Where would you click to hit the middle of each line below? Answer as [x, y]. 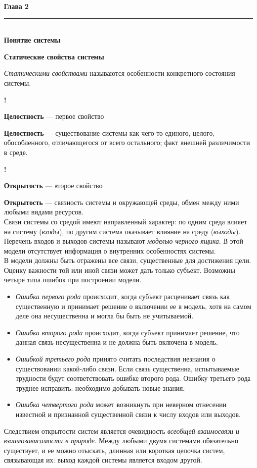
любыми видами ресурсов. [44, 212]
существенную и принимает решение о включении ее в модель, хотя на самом [133, 306]
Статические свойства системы [54, 56]
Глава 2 [17, 6]
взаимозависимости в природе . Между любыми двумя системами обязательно [121, 441]
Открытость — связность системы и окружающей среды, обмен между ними [122, 202]
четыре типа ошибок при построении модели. [73, 280]
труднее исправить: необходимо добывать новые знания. [100, 388]
